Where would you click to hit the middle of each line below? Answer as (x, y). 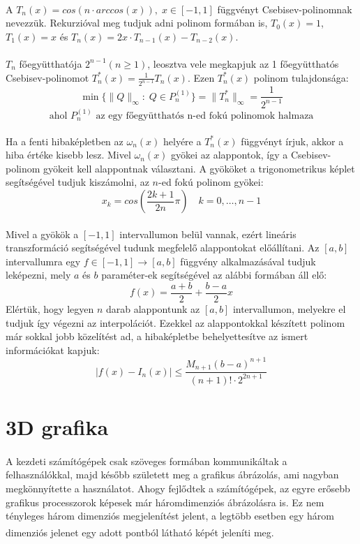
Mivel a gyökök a (42, 234)
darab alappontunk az (153, 309)
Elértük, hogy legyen (50, 309)
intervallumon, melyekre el (289, 309)
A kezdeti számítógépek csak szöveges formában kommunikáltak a (147, 461)
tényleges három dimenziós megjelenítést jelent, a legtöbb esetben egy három (170, 516)
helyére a (182, 141)
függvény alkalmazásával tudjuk (248, 261)
